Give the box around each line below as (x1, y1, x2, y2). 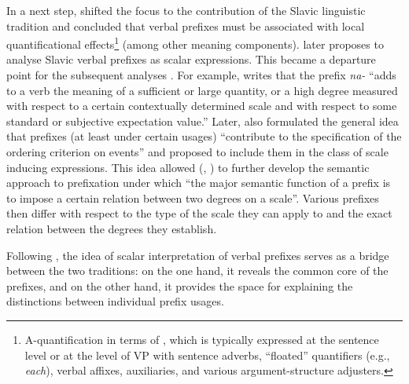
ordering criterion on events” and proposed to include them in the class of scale (6, 144, 389, 159)
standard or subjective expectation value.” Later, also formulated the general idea (6, 112, 399, 129)
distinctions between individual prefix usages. (6, 293, 224, 309)
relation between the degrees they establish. (6, 220, 217, 236)
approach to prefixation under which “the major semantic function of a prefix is (6, 174, 391, 191)
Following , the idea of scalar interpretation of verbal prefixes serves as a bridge (6, 247, 389, 263)
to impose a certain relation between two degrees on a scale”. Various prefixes (6, 189, 379, 206)
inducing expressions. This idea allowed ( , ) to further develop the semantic (6, 159, 370, 175)
